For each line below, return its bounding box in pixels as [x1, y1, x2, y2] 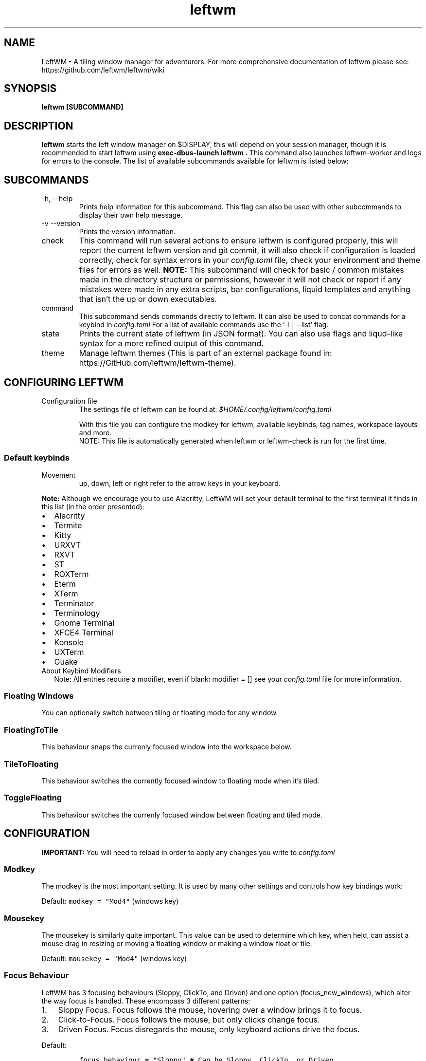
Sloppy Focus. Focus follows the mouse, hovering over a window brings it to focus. [58, 1005, 362, 1015]
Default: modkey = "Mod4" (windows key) [41, 897, 179, 906]
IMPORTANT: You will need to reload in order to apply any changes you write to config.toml [41, 848, 335, 856]
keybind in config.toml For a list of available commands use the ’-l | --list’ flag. [79, 320, 329, 329]
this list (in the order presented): [41, 502, 144, 511]
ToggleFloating [4, 793, 62, 803]
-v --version [41, 219, 80, 228]
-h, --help [41, 194, 73, 203]
